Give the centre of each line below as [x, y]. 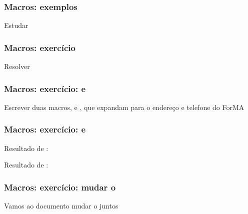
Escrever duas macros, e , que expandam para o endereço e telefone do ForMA [124, 107]
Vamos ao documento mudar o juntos [61, 206]
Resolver [17, 66]
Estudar [16, 25]
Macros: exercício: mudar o [60, 187]
